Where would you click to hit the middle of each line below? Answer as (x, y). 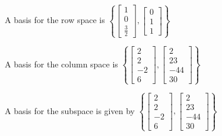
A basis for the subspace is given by (70, 110)
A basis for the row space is (55, 20)
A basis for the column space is (61, 64)
